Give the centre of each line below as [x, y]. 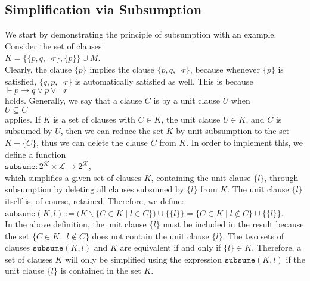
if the [295, 259]
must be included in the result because [233, 224]
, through [281, 177]
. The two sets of [253, 235]
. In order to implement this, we [244, 142]
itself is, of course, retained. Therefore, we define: [94, 200]
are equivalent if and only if [170, 247]
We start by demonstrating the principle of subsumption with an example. [141, 34]
